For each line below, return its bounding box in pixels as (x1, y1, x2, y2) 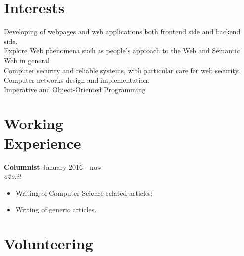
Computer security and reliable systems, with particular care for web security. (4, 65, 240, 75)
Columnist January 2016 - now (4, 161, 102, 171)
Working (4, 113, 63, 133)
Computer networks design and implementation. (4, 75, 150, 85)
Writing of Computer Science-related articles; (15, 187, 153, 198)
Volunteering (4, 233, 93, 254)
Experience (4, 132, 81, 153)
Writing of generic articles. (15, 204, 97, 214)
